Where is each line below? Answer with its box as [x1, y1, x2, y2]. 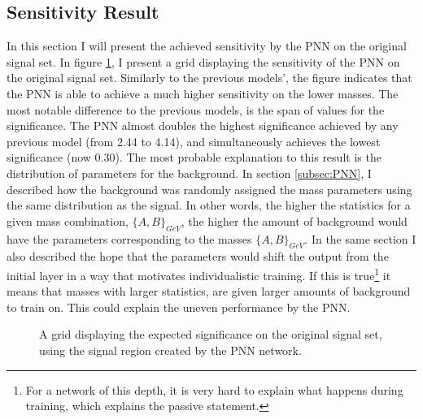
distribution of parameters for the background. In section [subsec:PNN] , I [7, 164, 372, 181]
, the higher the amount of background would [181, 212, 408, 229]
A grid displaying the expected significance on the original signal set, [39, 326, 382, 343]
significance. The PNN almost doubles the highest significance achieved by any [7, 117, 399, 134]
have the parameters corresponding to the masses [7, 230, 252, 247]
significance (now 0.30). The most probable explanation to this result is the [7, 149, 382, 166]
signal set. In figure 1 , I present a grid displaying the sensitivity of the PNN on [7, 53, 400, 70]
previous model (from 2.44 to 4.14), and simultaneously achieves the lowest [7, 132, 381, 149]
